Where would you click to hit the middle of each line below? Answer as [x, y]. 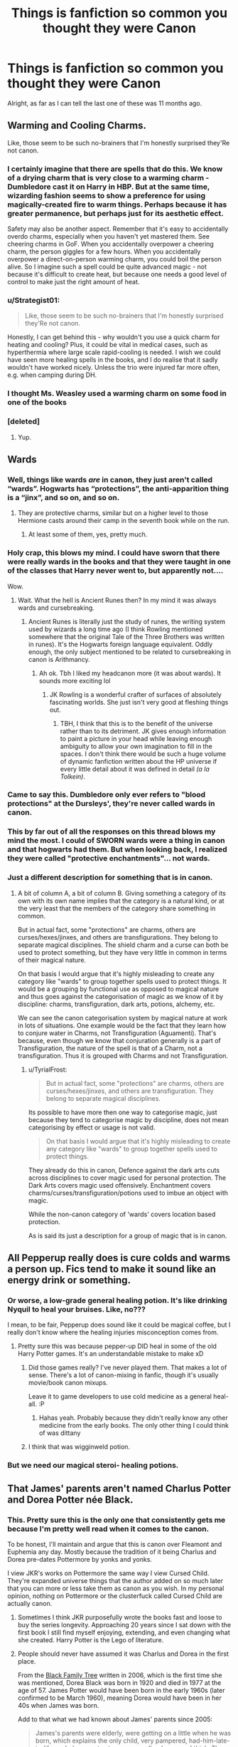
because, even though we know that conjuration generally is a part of [119, 1040]
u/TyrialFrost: [48, 1069]
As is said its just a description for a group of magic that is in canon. [128, 1235]
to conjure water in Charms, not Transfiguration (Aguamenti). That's [117, 1033]
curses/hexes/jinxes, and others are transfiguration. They [130, 1091]
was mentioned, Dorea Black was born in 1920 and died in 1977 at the [119, 1682]
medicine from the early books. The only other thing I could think [134, 1426]
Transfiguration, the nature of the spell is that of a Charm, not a [110, 1048]
